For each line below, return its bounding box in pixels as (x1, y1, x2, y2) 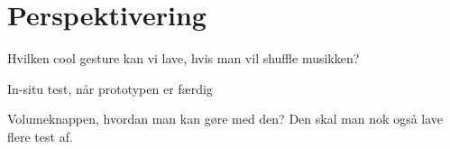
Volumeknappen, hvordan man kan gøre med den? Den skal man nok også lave (7, 109, 444, 128)
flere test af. (7, 126, 73, 145)
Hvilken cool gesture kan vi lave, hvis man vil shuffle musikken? (7, 49, 360, 68)
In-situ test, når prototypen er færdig (7, 79, 213, 98)
